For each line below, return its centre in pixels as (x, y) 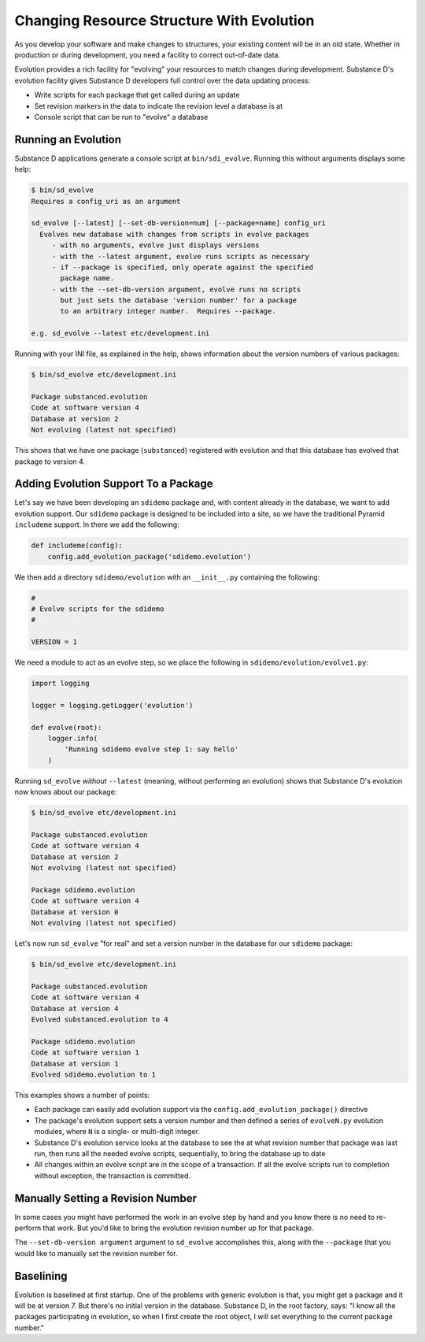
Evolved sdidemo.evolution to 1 (94, 1074)
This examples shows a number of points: (82, 1095)
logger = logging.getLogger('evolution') (112, 705)
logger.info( (73, 739)
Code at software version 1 (85, 1053)
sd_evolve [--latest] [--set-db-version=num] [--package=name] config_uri (179, 223)
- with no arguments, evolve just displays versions (155, 245)
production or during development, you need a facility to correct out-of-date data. (148, 54)
